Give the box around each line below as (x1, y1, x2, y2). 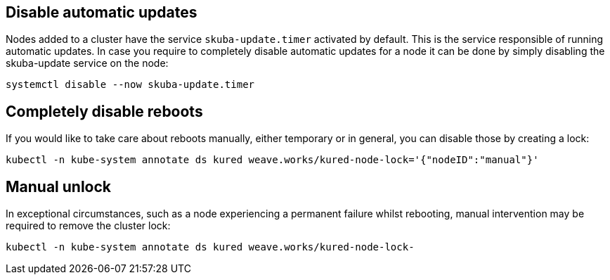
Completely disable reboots (6, 102, 203, 120)
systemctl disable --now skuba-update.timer (6, 79, 255, 91)
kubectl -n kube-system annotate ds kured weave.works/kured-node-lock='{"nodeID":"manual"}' (6, 154, 539, 166)
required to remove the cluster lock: (6, 219, 171, 232)
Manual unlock (6, 177, 112, 196)
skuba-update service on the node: (6, 57, 169, 70)
